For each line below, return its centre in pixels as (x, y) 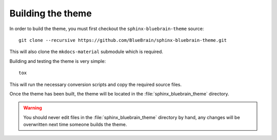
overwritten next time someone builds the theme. (75, 125)
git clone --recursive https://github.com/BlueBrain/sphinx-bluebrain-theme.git (123, 40)
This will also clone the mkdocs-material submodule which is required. (86, 52)
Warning (33, 108)
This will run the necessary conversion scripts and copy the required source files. (96, 84)
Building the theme (51, 13)
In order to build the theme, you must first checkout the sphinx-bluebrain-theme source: (107, 29)
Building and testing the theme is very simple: (58, 61)
